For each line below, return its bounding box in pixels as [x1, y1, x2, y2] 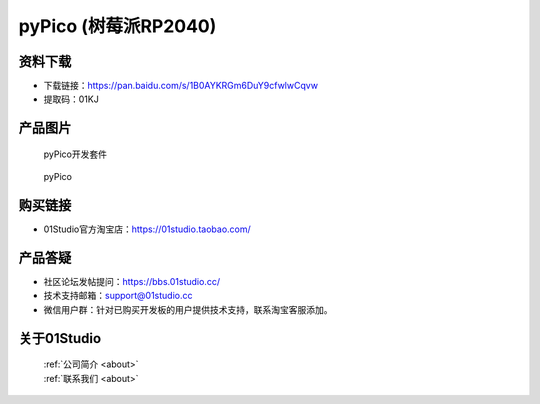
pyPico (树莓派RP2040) [18, 15, 217, 37]
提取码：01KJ [43, 93, 99, 105]
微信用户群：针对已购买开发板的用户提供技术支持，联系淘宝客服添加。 [43, 303, 333, 315]
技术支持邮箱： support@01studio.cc [43, 290, 193, 302]
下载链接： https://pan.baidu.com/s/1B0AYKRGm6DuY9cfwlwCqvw [43, 80, 319, 92]
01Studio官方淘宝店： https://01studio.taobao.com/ [43, 223, 252, 235]
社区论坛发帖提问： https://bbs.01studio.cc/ [43, 276, 220, 288]
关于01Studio [18, 330, 102, 347]
